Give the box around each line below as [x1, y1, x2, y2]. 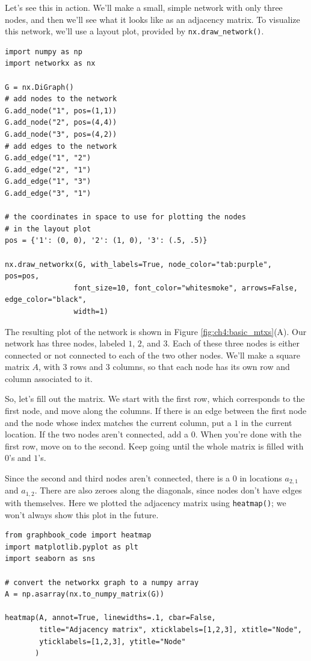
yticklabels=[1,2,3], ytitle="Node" [39, 637, 186, 646]
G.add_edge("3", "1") [5, 189, 91, 198]
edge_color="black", [5, 295, 87, 304]
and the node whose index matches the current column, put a [5, 416, 232, 428]
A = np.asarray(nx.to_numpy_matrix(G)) [5, 590, 164, 599]
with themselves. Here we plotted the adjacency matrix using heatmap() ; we [5, 496, 286, 509]
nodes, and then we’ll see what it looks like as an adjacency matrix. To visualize [5, 13, 300, 25]
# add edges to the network [5, 142, 117, 151]
